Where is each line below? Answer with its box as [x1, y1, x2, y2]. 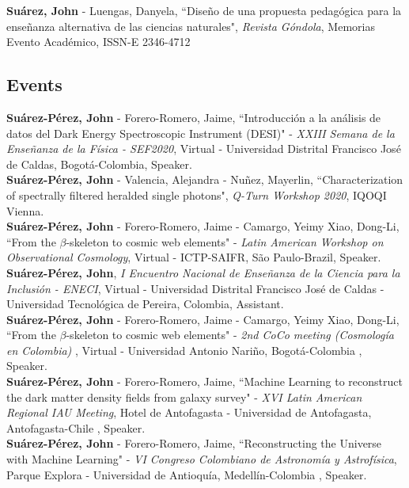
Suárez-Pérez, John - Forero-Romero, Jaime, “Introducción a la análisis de [6, 109, 381, 125]
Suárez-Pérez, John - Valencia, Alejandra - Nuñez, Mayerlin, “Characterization [6, 171, 403, 188]
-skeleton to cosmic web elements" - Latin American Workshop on [66, 233, 384, 250]
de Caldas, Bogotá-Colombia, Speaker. [6, 155, 192, 172]
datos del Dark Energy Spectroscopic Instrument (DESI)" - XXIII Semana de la [6, 124, 395, 141]
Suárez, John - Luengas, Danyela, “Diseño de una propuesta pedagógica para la [6, 2, 402, 18]
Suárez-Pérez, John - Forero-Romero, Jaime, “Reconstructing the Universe [6, 435, 382, 452]
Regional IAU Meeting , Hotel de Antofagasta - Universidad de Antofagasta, [6, 404, 372, 421]
